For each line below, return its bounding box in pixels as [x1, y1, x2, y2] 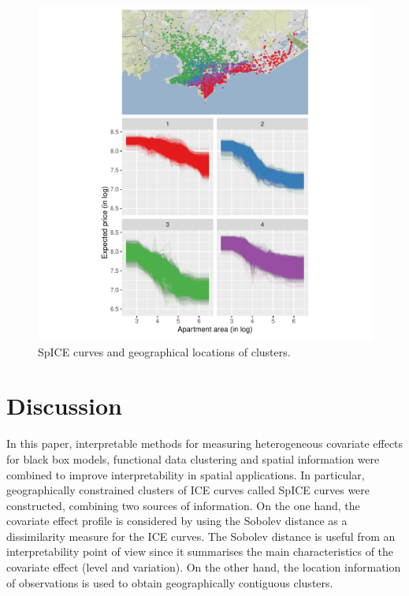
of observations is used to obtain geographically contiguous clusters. [6, 574, 333, 590]
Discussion [6, 389, 122, 422]
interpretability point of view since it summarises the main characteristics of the [6, 543, 394, 560]
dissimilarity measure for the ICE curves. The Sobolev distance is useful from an [6, 527, 396, 544]
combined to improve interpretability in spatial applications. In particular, [6, 466, 365, 482]
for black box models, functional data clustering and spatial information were [6, 450, 380, 467]
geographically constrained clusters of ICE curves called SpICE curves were [6, 482, 370, 498]
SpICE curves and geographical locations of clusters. [38, 343, 291, 359]
